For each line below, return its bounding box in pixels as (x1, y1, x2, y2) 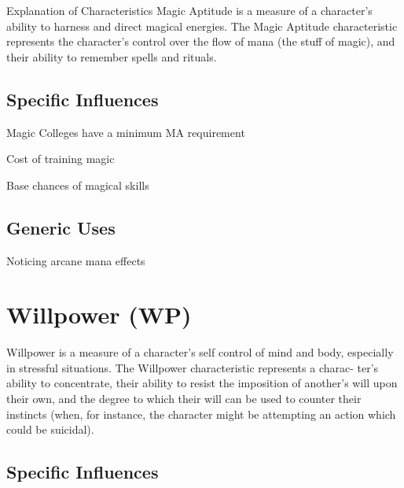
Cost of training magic (6, 150, 115, 167)
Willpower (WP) (6, 298, 192, 331)
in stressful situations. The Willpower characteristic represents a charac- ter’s (6, 359, 379, 375)
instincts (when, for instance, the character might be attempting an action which (6, 405, 396, 422)
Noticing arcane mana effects (6, 252, 145, 268)
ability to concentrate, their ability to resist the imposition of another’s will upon (6, 375, 398, 391)
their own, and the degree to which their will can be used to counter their (6, 390, 362, 407)
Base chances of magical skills (6, 176, 149, 193)
